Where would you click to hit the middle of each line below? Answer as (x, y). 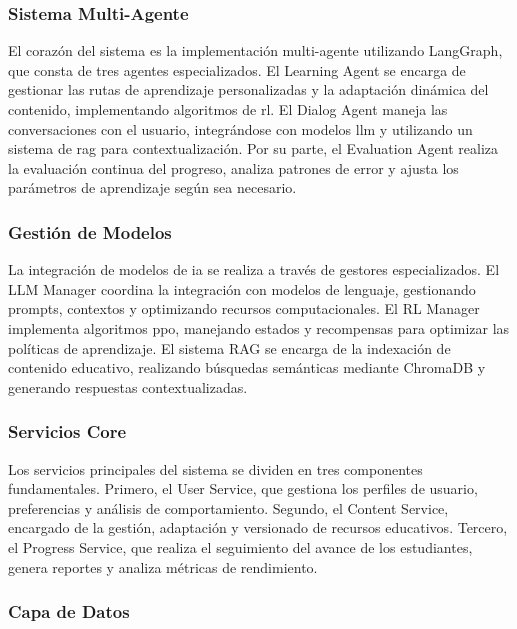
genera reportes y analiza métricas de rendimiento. (163, 566)
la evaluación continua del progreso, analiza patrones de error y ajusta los (233, 167)
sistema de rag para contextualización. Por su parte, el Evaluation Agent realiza (253, 148)
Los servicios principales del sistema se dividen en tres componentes (215, 468)
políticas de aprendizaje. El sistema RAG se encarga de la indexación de (229, 347)
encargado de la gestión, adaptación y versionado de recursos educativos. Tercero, (258, 527)
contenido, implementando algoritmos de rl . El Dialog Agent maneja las (228, 109)
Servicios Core (67, 431)
